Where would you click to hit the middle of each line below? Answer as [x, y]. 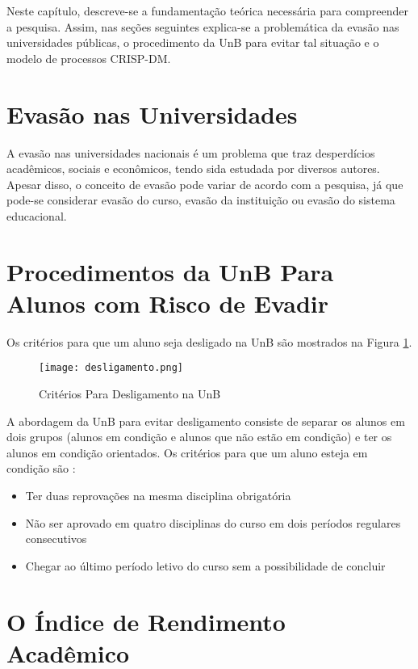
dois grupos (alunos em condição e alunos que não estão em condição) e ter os [199, 437]
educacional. [37, 215]
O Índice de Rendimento [146, 621]
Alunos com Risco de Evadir [167, 303]
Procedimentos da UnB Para [170, 271]
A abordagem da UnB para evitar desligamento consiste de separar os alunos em [206, 421]
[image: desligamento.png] [111, 368]
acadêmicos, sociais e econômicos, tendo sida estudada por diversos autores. [193, 168]
